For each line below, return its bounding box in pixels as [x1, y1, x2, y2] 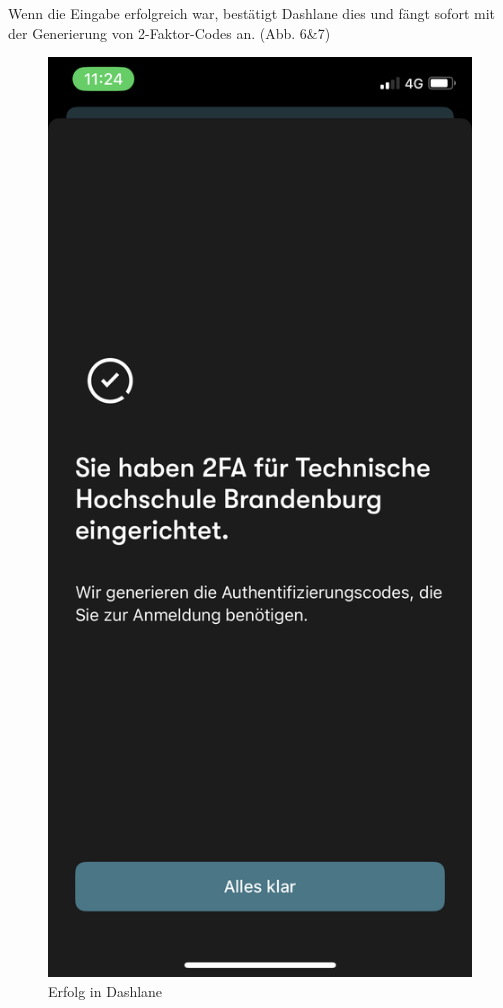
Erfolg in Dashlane [48, 980, 163, 1001]
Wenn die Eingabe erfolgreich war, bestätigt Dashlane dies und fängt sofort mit [8, 3, 496, 23]
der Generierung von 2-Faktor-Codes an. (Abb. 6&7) [8, 22, 331, 43]
